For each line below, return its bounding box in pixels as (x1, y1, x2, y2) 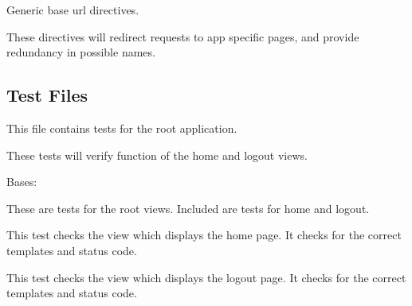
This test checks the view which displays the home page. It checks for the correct (6, 227, 402, 243)
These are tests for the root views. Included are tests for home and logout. (6, 199, 370, 216)
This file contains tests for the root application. (6, 119, 237, 136)
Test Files (6, 83, 88, 107)
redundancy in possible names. (6, 44, 155, 60)
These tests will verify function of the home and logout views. (6, 146, 308, 163)
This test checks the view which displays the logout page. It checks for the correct (6, 269, 406, 285)
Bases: (6, 173, 37, 190)
